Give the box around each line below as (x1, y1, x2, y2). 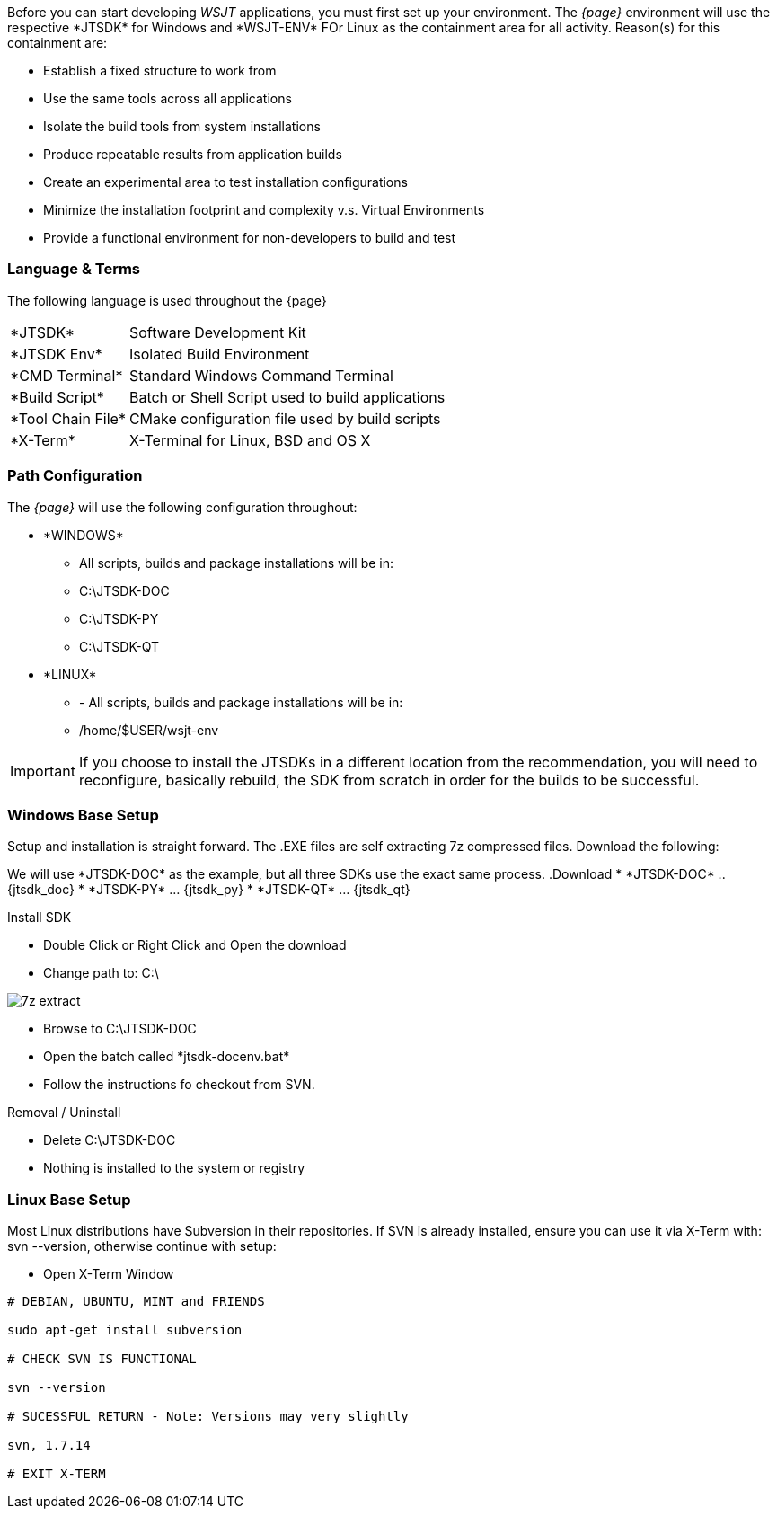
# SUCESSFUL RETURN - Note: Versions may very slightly (7, 1409, 409, 1423)
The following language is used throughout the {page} (7, 292, 327, 308)
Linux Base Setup (7, 1190, 131, 1209)
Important (10, 761, 75, 780)
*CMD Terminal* (10, 366, 123, 385)
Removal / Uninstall (7, 1104, 121, 1121)
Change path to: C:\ (43, 965, 159, 981)
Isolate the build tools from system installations (43, 119, 321, 134)
